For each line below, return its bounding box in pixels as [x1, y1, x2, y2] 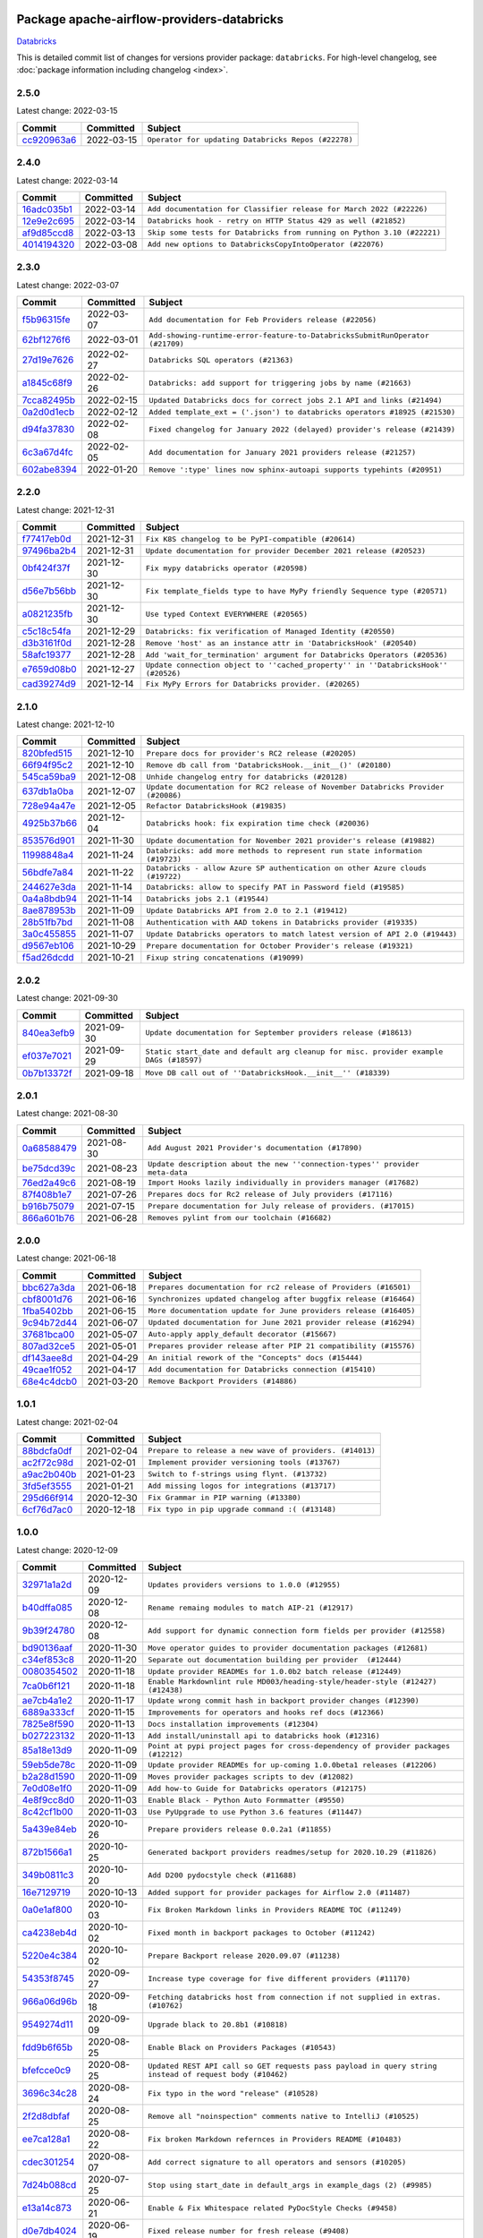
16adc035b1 [21, 202, 73, 215]
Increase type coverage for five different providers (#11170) [148, 1974, 411, 1983]
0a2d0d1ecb [21, 406, 75, 418]
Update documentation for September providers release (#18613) [145, 1028, 413, 1038]
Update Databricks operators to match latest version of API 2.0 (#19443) [146, 929, 458, 939]
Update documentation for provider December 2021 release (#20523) [145, 546, 427, 555]
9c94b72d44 [21, 1316, 78, 1328]
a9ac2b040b [21, 1468, 77, 1481]
